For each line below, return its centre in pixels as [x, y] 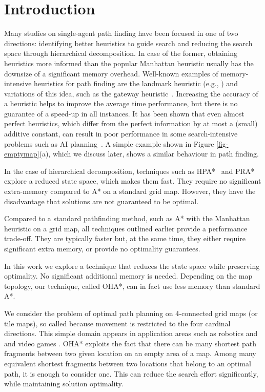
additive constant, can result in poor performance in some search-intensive [121, 134]
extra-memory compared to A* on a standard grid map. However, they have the [130, 191]
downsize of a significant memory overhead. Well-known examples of [111, 73]
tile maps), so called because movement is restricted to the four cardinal [117, 323]
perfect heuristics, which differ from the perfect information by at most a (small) [131, 123]
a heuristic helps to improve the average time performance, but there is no [121, 103]
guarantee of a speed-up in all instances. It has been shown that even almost [124, 113]
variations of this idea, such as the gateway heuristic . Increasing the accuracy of [131, 93]
